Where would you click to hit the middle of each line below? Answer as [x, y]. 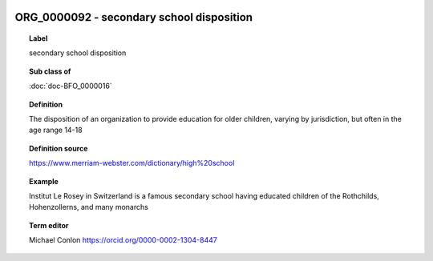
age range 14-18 [56, 130]
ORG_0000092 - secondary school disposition [134, 17]
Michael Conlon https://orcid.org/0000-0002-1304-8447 [123, 240]
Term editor [49, 225]
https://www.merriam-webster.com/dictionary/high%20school [132, 163]
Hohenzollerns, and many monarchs [89, 207]
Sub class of [50, 71]
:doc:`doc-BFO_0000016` [71, 86]
